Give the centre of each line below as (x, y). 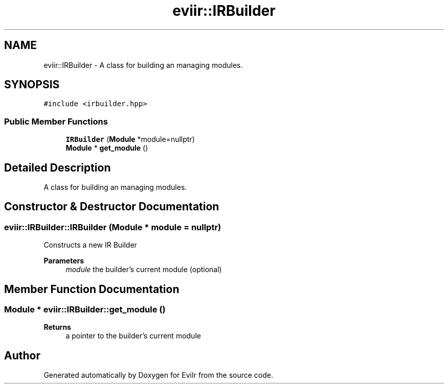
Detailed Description (58, 167)
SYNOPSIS (32, 85)
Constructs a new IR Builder (90, 245)
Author (22, 355)
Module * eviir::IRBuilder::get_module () (85, 310)
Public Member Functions (56, 121)
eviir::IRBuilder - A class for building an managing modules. (143, 65)
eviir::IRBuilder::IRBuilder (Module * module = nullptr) (113, 227)
